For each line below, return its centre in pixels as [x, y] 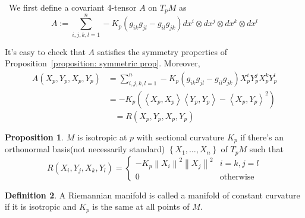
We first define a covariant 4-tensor [73, 7]
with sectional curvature [180, 137]
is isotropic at [102, 137]
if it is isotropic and [41, 206]
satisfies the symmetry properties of [162, 51]
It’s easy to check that [45, 51]
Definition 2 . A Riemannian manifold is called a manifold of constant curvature [152, 195]
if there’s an [262, 137]
